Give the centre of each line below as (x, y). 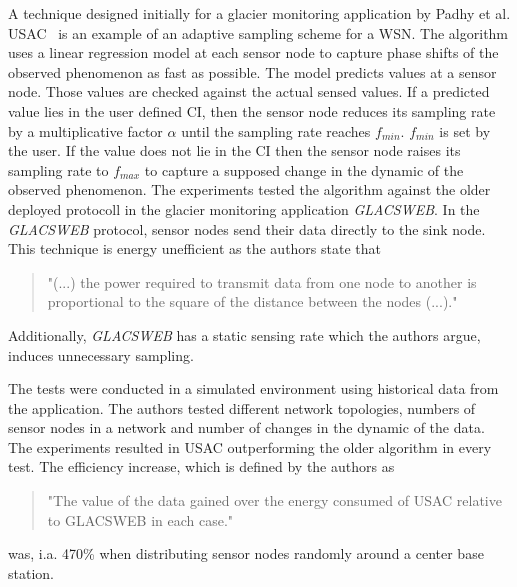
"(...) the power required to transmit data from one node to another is (262, 281)
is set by (465, 130)
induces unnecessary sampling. (101, 354)
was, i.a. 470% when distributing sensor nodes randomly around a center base (246, 553)
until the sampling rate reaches (276, 130)
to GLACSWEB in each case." (140, 519)
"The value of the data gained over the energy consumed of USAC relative (274, 500)
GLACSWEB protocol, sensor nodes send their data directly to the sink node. (247, 228)
